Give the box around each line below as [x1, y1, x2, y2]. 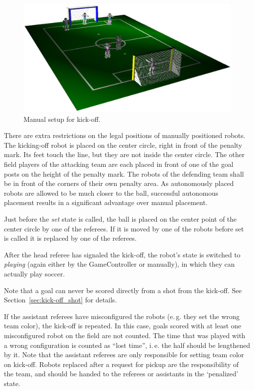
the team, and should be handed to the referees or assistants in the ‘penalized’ [4, 368, 238, 379]
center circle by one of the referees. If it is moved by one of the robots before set [4, 223, 244, 233]
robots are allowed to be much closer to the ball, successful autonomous [4, 187, 218, 198]
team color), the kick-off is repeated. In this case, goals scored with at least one [4, 321, 241, 331]
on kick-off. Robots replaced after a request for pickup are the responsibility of [4, 359, 239, 369]
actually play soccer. [4, 269, 65, 279]
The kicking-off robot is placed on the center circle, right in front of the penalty [4, 139, 242, 150]
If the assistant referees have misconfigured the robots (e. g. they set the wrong [4, 311, 240, 321]
